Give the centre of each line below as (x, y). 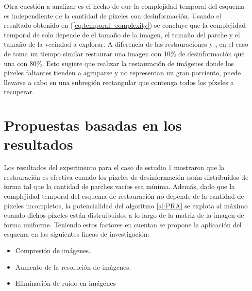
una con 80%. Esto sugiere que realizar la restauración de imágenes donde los (119, 63)
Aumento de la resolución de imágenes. (73, 266)
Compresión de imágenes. (53, 250)
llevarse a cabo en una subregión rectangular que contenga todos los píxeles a (119, 82)
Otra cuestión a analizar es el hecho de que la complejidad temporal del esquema (124, 6)
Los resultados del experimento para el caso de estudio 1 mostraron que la (114, 167)
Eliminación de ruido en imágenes (66, 283)
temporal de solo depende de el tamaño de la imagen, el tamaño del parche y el (122, 34)
